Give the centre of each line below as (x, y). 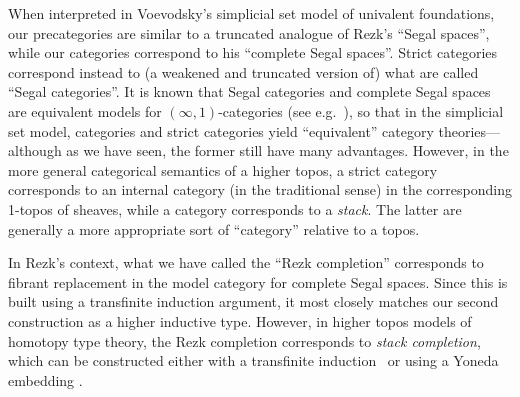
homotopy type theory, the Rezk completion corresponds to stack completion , (244, 340)
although (35, 150)
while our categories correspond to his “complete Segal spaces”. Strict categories (253, 52)
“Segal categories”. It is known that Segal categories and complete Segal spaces (249, 91)
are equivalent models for (85, 110)
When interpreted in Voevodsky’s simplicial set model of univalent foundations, (251, 13)
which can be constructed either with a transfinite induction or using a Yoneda (253, 360)
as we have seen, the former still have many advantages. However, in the (287, 150)
